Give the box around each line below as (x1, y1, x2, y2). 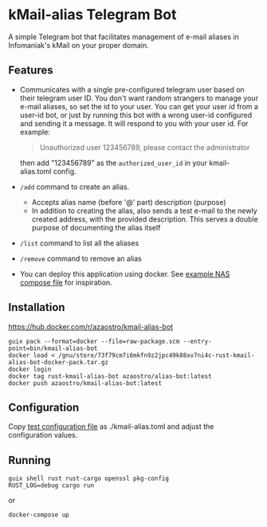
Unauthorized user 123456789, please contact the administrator (39, 142, 250, 152)
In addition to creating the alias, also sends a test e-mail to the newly (31, 206, 257, 215)
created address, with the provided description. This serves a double (31, 214, 259, 224)
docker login (8, 365, 52, 373)
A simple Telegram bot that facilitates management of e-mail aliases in (8, 32, 239, 41)
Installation (8, 301, 65, 314)
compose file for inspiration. (19, 277, 113, 287)
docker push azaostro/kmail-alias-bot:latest (8, 379, 162, 387)
